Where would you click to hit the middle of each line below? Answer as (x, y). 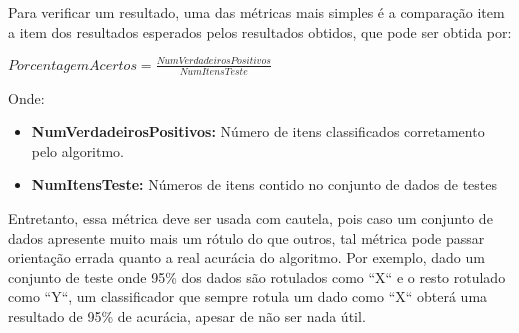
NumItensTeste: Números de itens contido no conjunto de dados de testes (264, 184)
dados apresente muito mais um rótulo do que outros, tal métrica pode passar (246, 237)
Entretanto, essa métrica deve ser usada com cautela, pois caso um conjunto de (250, 217)
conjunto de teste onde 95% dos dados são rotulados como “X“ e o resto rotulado (257, 276)
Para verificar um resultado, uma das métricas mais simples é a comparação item (256, 12)
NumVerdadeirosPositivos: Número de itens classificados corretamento (258, 131)
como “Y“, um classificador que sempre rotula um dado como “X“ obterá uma (248, 296)
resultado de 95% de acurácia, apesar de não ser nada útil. (187, 315)
